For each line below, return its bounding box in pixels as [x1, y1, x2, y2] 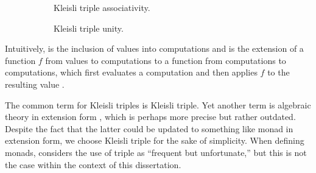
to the [267, 66, 290, 79]
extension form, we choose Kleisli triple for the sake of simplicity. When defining [5, 134, 304, 147]
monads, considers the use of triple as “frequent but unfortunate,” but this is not [5, 146, 307, 158]
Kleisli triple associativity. [54, 1, 150, 13]
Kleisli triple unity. [54, 21, 124, 34]
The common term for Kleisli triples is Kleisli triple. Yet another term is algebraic [5, 98, 311, 111]
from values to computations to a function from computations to [45, 54, 286, 66]
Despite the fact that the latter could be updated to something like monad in [5, 122, 293, 135]
